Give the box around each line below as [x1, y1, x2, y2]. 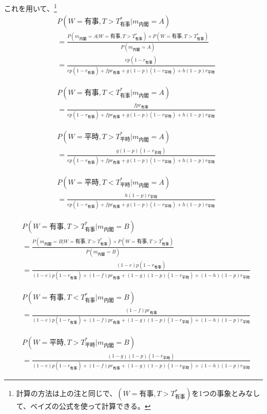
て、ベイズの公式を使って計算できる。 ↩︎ [16, 401, 151, 411]
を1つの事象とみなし [192, 388, 260, 399]
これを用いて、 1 [4, 2, 57, 13]
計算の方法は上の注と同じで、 [16, 388, 117, 399]
